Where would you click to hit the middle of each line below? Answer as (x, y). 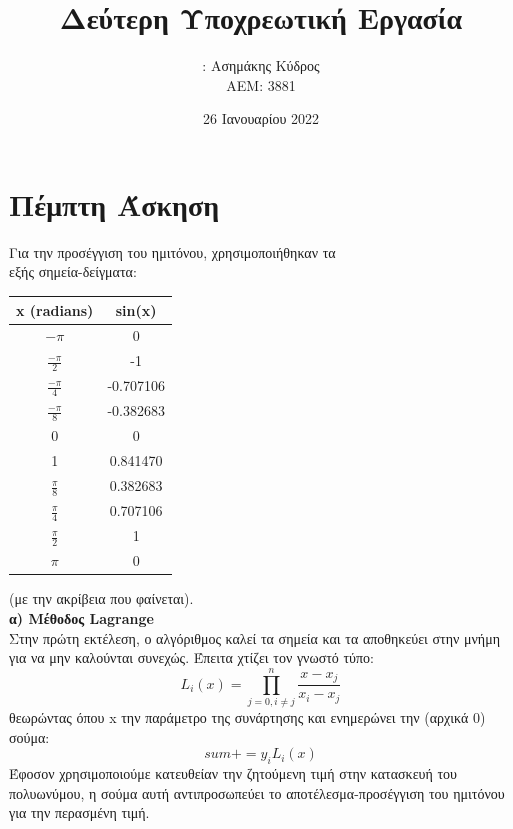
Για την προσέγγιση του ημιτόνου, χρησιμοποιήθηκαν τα (172, 251)
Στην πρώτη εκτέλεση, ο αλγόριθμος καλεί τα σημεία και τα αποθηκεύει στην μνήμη (254, 637)
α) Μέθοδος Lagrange (81, 618)
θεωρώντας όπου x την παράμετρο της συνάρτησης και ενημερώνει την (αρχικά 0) (247, 716)
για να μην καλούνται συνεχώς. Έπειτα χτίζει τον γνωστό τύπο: (191, 657)
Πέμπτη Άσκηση (114, 203)
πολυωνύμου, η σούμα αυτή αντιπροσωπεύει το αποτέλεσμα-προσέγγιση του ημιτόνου (257, 792)
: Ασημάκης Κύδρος (261, 65)
